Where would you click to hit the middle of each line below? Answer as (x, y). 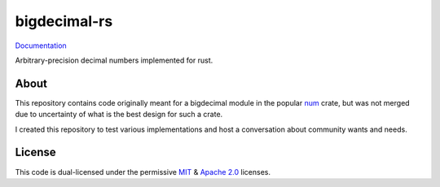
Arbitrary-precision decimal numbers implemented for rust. (114, 60)
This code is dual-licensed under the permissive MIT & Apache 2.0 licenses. (143, 172)
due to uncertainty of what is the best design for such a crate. (119, 115)
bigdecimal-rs (64, 21)
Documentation (41, 46)
